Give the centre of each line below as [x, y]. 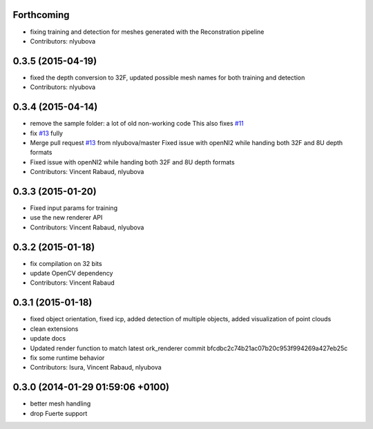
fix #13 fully [47, 133]
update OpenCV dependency [71, 274]
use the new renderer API [66, 218]
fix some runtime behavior [67, 357]
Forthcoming [41, 15]
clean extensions [54, 329]
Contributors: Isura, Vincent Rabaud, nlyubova [96, 368]
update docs [48, 339]
